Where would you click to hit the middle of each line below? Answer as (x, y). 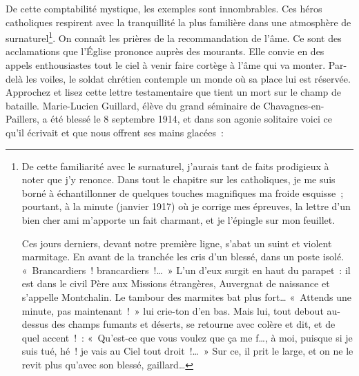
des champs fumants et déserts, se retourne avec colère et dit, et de (193, 324)
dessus (35, 324)
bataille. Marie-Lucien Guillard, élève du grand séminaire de (133, 105)
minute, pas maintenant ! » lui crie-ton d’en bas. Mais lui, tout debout (173, 310)
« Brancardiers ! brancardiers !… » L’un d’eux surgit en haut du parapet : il (186, 270)
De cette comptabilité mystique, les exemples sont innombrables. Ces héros (164, 8)
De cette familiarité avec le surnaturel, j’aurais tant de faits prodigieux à (175, 166)
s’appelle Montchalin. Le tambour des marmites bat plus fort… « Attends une (186, 296)
